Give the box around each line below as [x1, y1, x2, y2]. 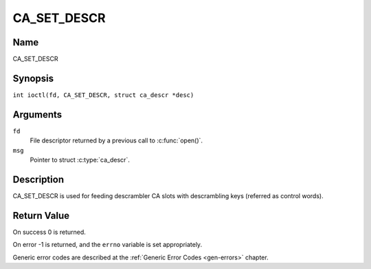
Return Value [12, 210, 70, 222]
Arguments [12, 109, 63, 120]
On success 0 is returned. [12, 228, 86, 236]
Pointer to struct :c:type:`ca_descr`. [30, 155, 130, 164]
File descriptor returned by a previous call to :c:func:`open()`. [30, 136, 203, 144]
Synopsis [12, 72, 54, 84]
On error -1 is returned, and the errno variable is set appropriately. [12, 241, 203, 249]
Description [12, 173, 65, 185]
